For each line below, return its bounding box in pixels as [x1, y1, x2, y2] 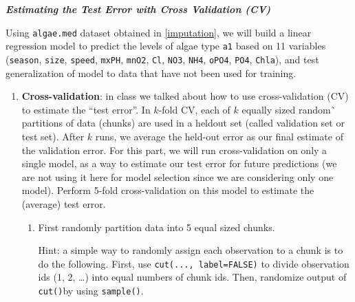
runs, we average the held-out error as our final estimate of [95, 129, 343, 143]
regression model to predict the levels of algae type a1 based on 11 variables [6, 39, 326, 53]
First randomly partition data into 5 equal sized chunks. [38, 219, 275, 234]
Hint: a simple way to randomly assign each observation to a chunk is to [38, 243, 343, 257]
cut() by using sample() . [38, 283, 144, 297]
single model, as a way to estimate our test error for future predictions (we [21, 156, 337, 171]
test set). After [21, 129, 85, 143]
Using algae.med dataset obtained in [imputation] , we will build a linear [6, 25, 312, 39]
